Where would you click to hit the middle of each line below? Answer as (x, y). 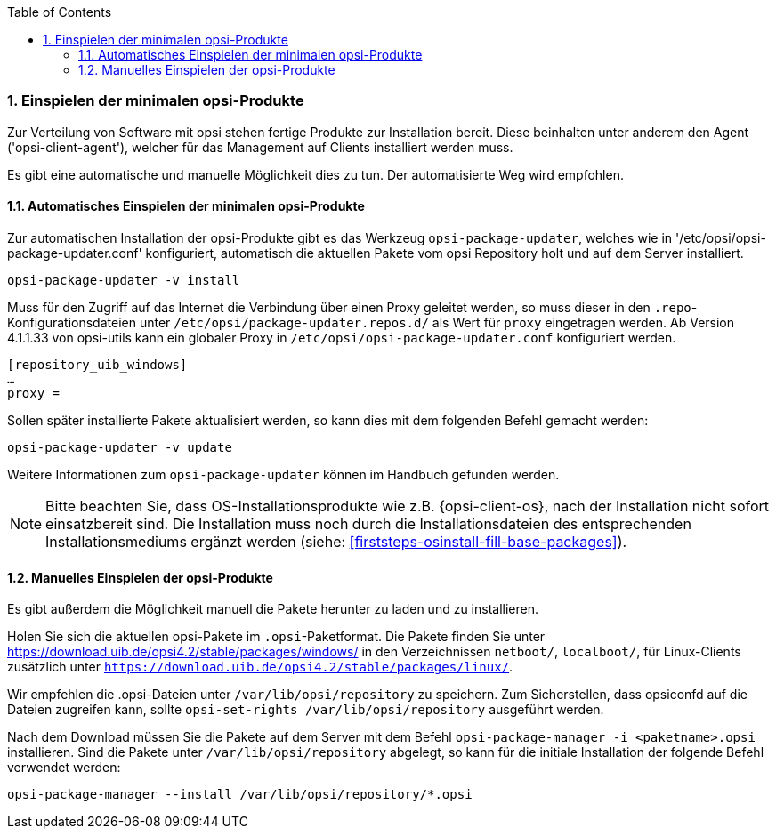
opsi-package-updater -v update (120, 447)
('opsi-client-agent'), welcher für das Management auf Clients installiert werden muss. (260, 147)
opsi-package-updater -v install (124, 280)
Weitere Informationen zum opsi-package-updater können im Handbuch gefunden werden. (283, 474)
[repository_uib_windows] (97, 364)
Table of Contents (60, 12)
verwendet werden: (64, 768)
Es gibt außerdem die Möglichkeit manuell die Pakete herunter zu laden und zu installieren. (273, 609)
